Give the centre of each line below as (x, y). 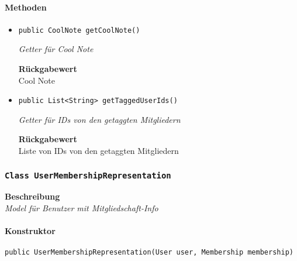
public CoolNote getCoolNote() (79, 30)
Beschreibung (32, 196)
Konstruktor (30, 231)
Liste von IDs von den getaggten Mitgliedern (99, 151)
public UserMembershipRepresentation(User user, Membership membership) (149, 253)
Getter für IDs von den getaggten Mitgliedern (99, 119)
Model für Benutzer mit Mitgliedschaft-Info (82, 208)
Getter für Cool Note (56, 49)
